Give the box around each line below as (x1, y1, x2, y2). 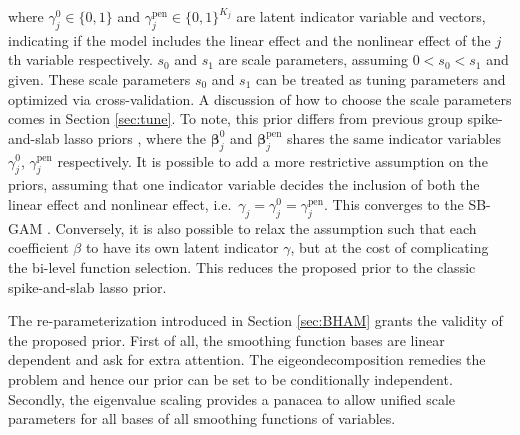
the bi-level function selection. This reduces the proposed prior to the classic (8, 256, 476, 277)
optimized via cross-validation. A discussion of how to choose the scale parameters (8, 88, 512, 109)
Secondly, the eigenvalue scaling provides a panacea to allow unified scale (8, 388, 456, 409)
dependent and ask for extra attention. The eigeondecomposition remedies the (8, 349, 486, 370)
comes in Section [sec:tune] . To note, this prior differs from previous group (8, 108, 463, 129)
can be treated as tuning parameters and (256, 68, 506, 89)
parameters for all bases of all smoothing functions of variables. (8, 408, 396, 429)
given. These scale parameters (8, 68, 191, 89)
